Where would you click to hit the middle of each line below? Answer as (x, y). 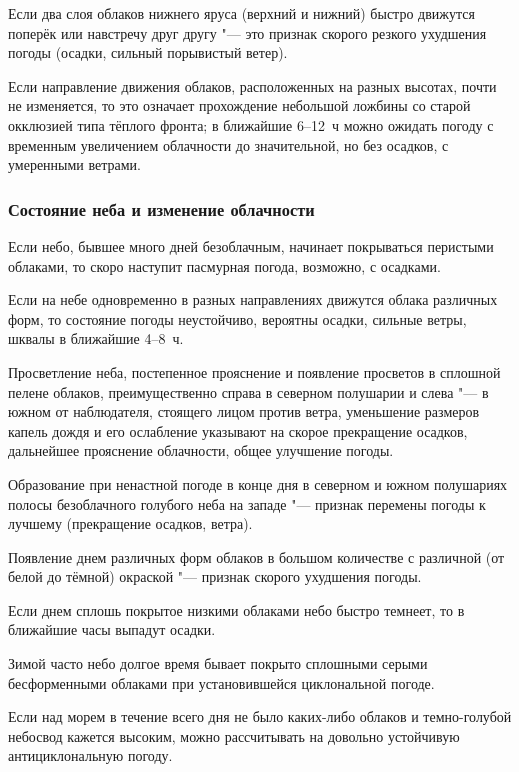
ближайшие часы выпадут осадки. (112, 629)
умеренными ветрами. (74, 164)
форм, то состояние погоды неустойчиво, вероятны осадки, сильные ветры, (237, 318)
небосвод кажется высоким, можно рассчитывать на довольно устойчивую (234, 735)
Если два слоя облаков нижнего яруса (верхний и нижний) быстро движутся (241, 13)
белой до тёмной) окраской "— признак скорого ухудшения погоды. (215, 576)
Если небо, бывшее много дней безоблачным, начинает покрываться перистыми (251, 245)
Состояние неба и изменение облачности (161, 208)
